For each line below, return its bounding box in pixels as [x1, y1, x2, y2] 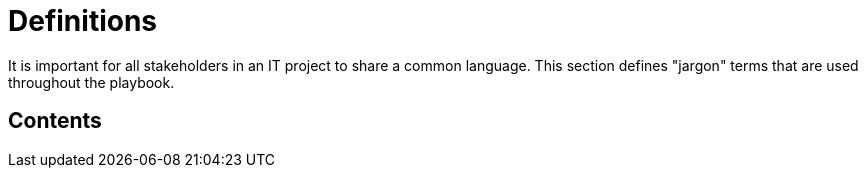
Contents [8, 108, 102, 134]
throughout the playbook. [8, 73, 175, 91]
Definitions [8, 4, 158, 38]
